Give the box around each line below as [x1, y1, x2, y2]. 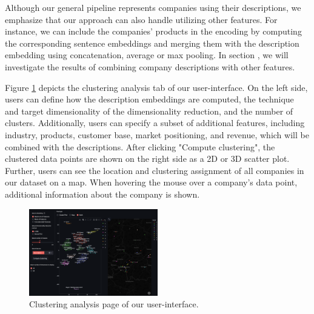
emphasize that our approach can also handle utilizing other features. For [5, 13, 278, 25]
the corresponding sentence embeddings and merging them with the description [5, 36, 299, 49]
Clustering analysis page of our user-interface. [29, 298, 199, 310]
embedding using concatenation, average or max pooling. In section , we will [5, 48, 289, 61]
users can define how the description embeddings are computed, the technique [5, 93, 294, 105]
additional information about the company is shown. [5, 187, 200, 200]
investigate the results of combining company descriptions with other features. [5, 60, 295, 73]
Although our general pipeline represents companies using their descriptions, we [5, 1, 301, 13]
